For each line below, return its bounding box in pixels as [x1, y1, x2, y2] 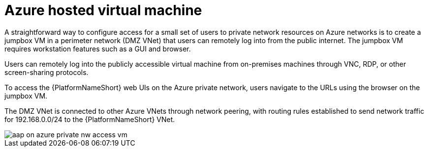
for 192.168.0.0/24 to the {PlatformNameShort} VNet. [4, 115, 175, 124]
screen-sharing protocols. [4, 68, 89, 76]
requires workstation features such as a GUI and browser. [4, 44, 191, 53]
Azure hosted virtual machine [4, 2, 202, 19]
